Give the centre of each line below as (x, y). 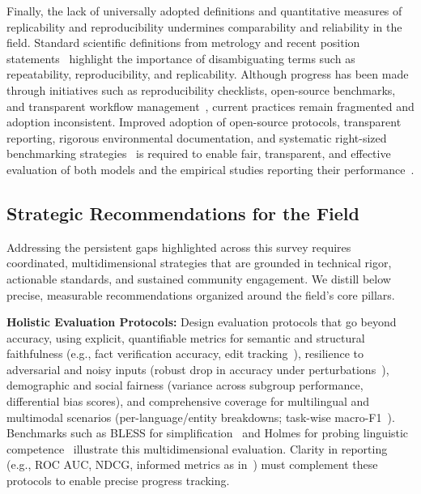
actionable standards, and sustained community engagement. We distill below (199, 278)
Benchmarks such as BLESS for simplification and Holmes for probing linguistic (208, 433)
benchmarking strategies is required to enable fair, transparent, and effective (199, 153)
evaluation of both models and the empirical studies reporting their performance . (210, 169)
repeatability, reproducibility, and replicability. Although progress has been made (208, 74)
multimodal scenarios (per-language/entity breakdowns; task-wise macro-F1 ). (201, 417)
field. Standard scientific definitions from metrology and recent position (183, 43)
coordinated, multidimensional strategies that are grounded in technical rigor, (199, 263)
